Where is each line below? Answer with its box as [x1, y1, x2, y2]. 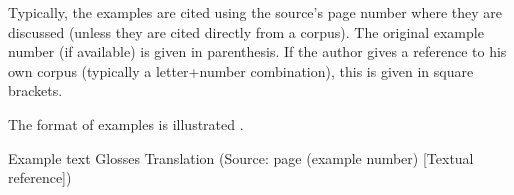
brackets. [8, 80, 63, 101]
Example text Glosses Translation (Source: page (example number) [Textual [8, 147, 474, 168]
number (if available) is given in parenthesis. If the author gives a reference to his [8, 41, 507, 62]
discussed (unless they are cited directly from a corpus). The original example [8, 21, 484, 42]
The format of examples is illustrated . [8, 113, 244, 134]
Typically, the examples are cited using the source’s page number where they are [8, 2, 502, 22]
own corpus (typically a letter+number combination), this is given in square [8, 60, 474, 81]
